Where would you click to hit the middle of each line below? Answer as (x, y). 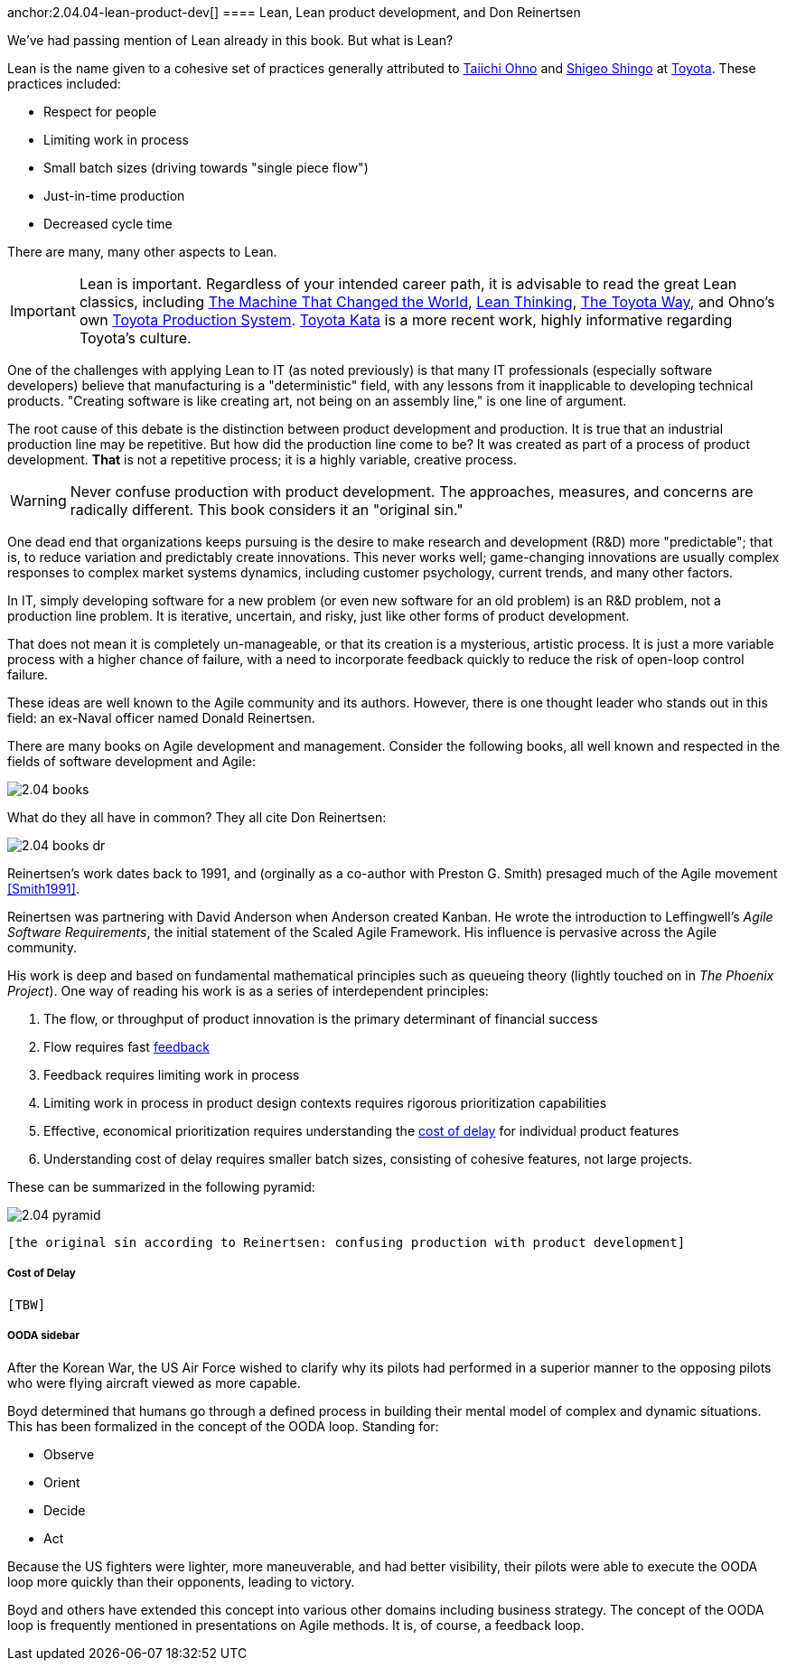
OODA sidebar (43, 1336)
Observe (69, 1454)
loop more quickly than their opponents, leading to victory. (181, 1581)
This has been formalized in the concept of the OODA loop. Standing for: (223, 1426)
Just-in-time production (114, 196)
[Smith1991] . (43, 889)
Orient (62, 1482)
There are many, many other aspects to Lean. (142, 252)
